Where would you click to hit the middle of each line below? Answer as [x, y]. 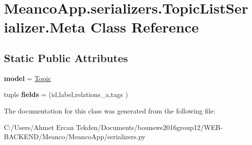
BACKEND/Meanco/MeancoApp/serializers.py [75, 137]
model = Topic [27, 78]
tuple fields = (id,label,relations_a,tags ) [66, 94]
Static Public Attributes [66, 57]
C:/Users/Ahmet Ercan [39, 127]
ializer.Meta [45, 27]
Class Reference [144, 27]
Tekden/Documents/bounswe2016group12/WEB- [149, 127]
